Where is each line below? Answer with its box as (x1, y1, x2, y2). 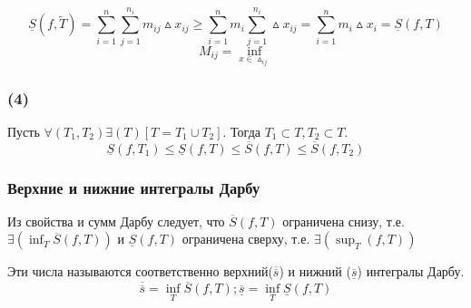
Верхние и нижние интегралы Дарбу (7, 176, 260, 198)
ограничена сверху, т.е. (182, 229, 310, 248)
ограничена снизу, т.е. (282, 211, 405, 230)
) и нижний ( (279, 262, 351, 281)
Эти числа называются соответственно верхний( (7, 262, 273, 281)
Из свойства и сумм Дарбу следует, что (7, 211, 225, 230)
